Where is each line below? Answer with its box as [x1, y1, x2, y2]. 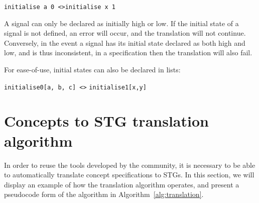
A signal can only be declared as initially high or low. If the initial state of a [4, 18, 239, 28]
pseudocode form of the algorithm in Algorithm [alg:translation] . [4, 189, 204, 199]
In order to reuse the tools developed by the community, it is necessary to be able [4, 159, 255, 170]
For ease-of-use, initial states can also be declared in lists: [4, 64, 181, 75]
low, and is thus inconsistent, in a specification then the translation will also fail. [4, 47, 252, 58]
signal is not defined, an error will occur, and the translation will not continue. [4, 28, 246, 38]
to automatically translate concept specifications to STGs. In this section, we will [4, 169, 254, 180]
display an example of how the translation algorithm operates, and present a [4, 179, 239, 189]
